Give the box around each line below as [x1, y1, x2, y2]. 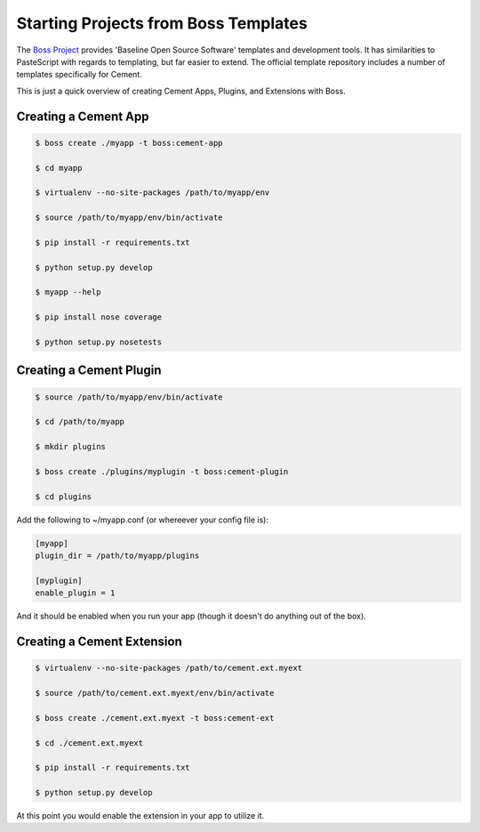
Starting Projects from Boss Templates [16, 13, 308, 33]
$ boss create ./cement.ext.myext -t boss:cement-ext [35, 713, 275, 723]
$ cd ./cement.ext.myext [35, 738, 144, 747]
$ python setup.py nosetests [35, 336, 163, 347]
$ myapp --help [35, 287, 101, 297]
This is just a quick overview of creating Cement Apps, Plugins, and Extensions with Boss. [16, 85, 347, 96]
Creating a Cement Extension [16, 634, 182, 650]
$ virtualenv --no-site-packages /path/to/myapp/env [35, 188, 270, 198]
